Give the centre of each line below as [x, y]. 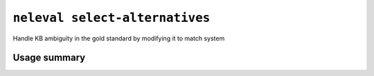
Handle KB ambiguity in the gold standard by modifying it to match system [119, 38]
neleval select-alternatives [112, 18]
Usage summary [49, 58]
